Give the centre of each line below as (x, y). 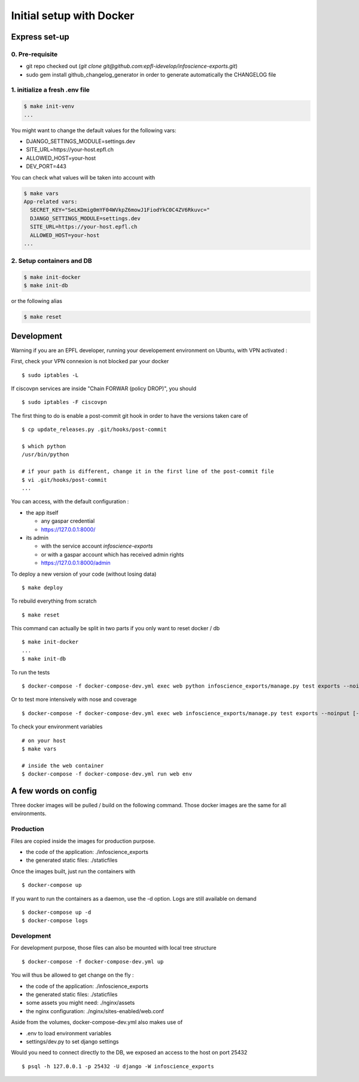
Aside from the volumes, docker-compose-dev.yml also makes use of (97, 1022)
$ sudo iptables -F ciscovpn (64, 402)
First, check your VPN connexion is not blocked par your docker (90, 361)
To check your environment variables (57, 727)
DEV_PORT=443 (46, 166)
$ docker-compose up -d (57, 912)
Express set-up (40, 37)
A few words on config (54, 791)
